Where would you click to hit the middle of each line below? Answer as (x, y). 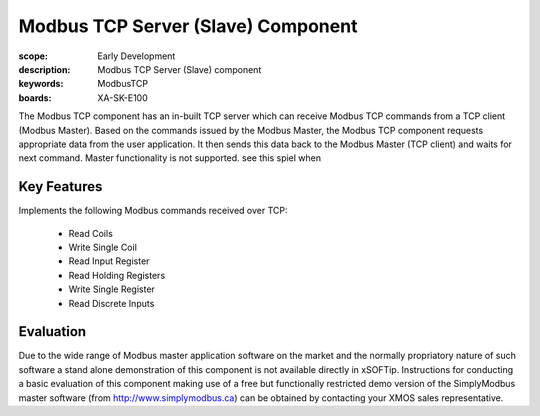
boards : (35, 97)
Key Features (60, 186)
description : (44, 69)
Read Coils (91, 233)
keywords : (41, 84)
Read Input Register (109, 261)
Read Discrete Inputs (111, 303)
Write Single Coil (102, 247)
